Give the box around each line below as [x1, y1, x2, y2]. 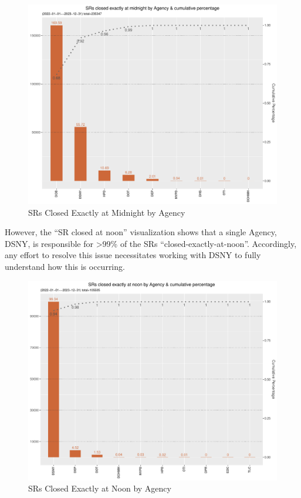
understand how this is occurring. [5, 260, 125, 273]
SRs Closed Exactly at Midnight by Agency [28, 206, 185, 218]
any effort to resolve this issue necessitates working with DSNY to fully [5, 249, 261, 261]
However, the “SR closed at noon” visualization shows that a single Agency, [5, 226, 277, 238]
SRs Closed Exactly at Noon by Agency [28, 482, 171, 494]
